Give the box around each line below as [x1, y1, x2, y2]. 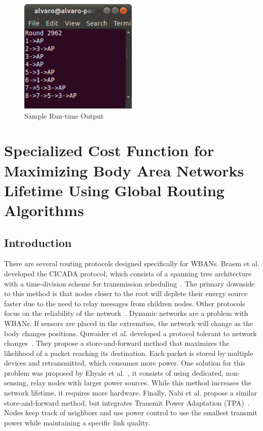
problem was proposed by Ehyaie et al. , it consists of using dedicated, [4, 367, 224, 378]
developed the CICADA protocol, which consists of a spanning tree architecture [4, 268, 252, 278]
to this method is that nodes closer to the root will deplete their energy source [4, 288, 248, 299]
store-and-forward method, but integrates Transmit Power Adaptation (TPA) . [4, 397, 250, 408]
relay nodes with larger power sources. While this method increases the [30, 377, 251, 388]
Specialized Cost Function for [4, 140, 214, 161]
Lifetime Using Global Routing [4, 179, 224, 200]
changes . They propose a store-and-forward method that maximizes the [4, 338, 230, 348]
